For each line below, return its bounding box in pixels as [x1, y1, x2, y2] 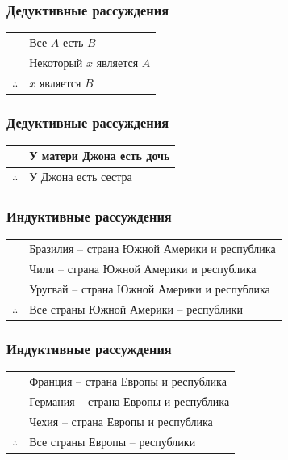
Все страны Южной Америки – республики [29, 300, 243, 317]
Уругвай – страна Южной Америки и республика [29, 281, 270, 298]
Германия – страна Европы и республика [29, 392, 230, 409]
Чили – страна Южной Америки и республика [29, 260, 257, 277]
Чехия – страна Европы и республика [29, 412, 213, 429]
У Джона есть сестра [29, 168, 132, 185]
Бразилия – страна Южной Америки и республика [29, 240, 276, 257]
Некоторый [29, 53, 83, 70]
